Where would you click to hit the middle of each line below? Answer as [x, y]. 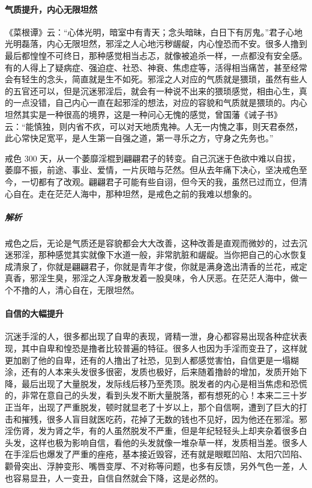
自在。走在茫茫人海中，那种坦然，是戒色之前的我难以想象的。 [135, 193]
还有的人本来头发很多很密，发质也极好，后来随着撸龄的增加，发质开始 [160, 372]
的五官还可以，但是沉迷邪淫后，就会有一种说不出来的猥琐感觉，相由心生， [152, 90]
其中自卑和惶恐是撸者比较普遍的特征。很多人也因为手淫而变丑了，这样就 [164, 348]
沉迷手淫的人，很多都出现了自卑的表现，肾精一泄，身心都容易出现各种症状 [152, 336]
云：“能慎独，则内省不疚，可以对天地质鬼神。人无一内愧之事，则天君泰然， [154, 126]
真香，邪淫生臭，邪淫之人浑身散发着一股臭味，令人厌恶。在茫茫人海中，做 [152, 278]
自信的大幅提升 [34, 313]
